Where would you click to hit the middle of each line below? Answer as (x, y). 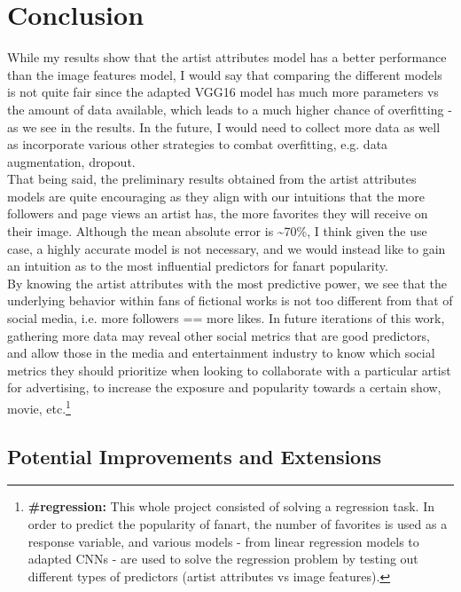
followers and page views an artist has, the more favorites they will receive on (218, 213)
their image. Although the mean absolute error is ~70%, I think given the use (217, 231)
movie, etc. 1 (39, 407)
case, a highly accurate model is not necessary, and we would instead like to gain (227, 248)
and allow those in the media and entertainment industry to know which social (221, 353)
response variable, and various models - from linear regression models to (223, 541)
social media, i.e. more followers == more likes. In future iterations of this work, (226, 318)
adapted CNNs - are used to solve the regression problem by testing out (223, 559)
